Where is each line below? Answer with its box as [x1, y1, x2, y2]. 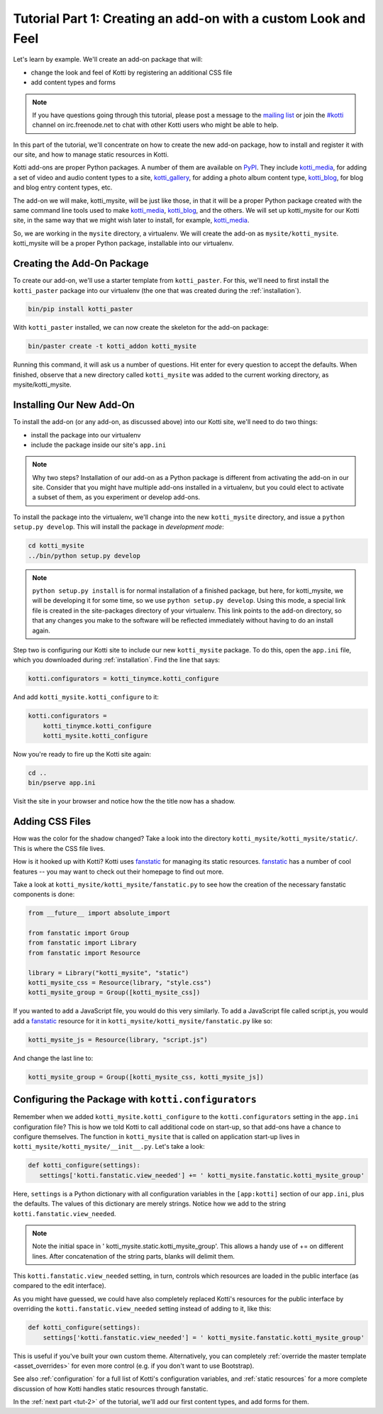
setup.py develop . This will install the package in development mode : [13, 523, 224, 531]
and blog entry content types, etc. [13, 183, 113, 191]
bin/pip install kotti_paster [28, 305, 133, 313]
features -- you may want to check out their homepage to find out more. [13, 867, 224, 876]
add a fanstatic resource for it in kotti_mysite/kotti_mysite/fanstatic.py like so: [13, 1016, 273, 1025]
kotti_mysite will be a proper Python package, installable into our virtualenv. [13, 239, 234, 247]
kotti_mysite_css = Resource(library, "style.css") [28, 979, 212, 986]
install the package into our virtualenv [30, 430, 141, 439]
